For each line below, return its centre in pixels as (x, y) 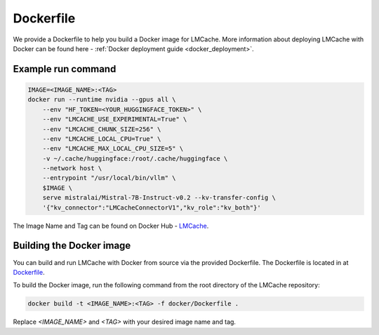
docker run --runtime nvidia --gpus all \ (102, 100)
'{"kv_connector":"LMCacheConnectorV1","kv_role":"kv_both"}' (152, 207)
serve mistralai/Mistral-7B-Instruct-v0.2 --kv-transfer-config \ (159, 198)
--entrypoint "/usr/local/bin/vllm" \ (109, 178)
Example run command (65, 69)
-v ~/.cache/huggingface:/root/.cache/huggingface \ (135, 158)
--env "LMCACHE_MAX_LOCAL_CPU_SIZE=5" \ (113, 149)
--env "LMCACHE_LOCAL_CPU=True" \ (102, 139)
